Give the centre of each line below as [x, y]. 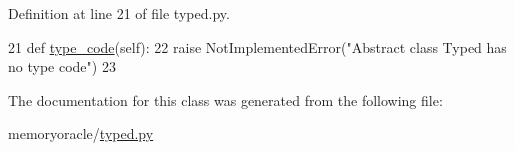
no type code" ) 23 [62, 66]
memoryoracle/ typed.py [81, 133]
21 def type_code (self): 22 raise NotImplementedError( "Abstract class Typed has [257, 46]
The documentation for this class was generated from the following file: [225, 99]
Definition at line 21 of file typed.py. [119, 13]
